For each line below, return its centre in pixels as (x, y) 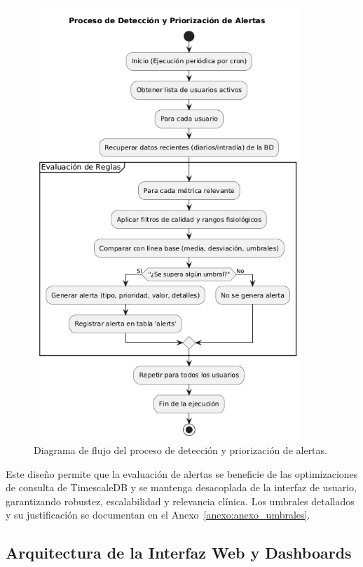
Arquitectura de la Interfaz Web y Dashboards (179, 553)
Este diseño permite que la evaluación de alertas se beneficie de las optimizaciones (182, 473)
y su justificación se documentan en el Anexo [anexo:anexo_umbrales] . (158, 515)
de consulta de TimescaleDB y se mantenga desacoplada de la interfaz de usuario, (181, 487)
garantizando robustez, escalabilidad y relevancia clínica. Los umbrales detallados (180, 501)
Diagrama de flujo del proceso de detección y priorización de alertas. (180, 450)
